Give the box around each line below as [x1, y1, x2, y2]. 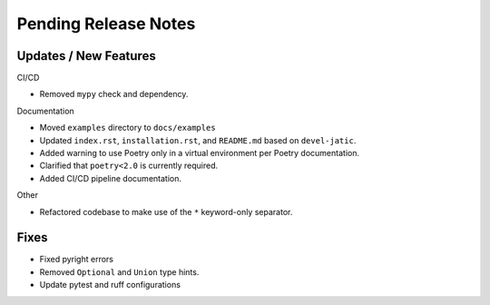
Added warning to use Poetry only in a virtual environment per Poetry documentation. [39, 148, 360, 159]
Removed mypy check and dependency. [39, 89, 189, 100]
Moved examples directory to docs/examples [39, 123, 217, 133]
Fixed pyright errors [39, 254, 113, 265]
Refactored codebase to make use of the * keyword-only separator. [39, 206, 293, 217]
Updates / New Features [16, 48, 156, 64]
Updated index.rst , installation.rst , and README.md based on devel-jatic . [39, 134, 357, 145]
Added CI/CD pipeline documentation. [39, 172, 181, 183]
